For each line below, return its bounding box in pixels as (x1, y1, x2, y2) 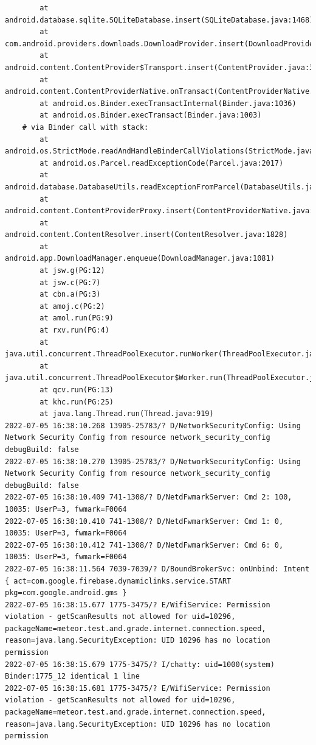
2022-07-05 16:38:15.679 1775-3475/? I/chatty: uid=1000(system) (5, 660, 275, 669)
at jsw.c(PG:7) (39, 278, 101, 287)
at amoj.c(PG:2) (39, 302, 105, 311)
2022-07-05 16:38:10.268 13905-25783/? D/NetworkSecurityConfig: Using (5, 421, 301, 430)
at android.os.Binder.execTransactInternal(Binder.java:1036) (39, 99, 297, 108)
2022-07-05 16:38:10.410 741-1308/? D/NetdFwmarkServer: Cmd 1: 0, (5, 517, 284, 526)
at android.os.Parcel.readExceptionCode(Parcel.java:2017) (39, 158, 284, 168)
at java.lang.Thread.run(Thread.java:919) (39, 409, 214, 418)
